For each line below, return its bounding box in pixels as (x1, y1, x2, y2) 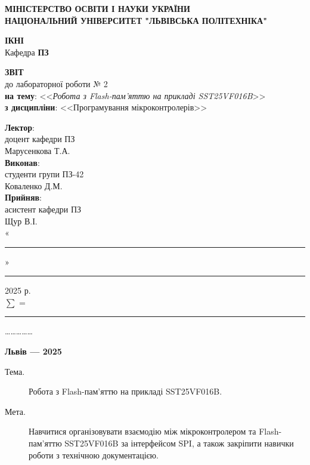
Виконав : (5, 156, 40, 168)
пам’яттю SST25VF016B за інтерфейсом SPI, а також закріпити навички (29, 437, 294, 449)
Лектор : (5, 121, 35, 133)
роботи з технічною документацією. (29, 448, 159, 461)
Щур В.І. (5, 214, 38, 227)
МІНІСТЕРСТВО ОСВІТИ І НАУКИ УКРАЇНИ (5, 2, 190, 14)
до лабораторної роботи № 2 (5, 77, 108, 90)
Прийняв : (5, 191, 42, 204)
